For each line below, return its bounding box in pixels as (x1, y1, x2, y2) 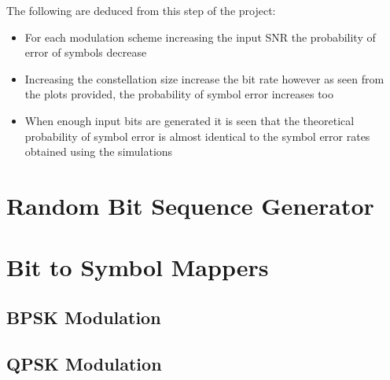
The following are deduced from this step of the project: (6, 2, 276, 18)
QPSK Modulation (6, 351, 162, 375)
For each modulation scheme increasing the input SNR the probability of (24, 28, 376, 45)
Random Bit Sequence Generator (6, 189, 374, 221)
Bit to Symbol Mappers (6, 251, 269, 283)
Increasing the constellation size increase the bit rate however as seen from (24, 70, 384, 87)
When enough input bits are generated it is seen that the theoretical (24, 112, 355, 128)
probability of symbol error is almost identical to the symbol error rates (24, 127, 370, 144)
